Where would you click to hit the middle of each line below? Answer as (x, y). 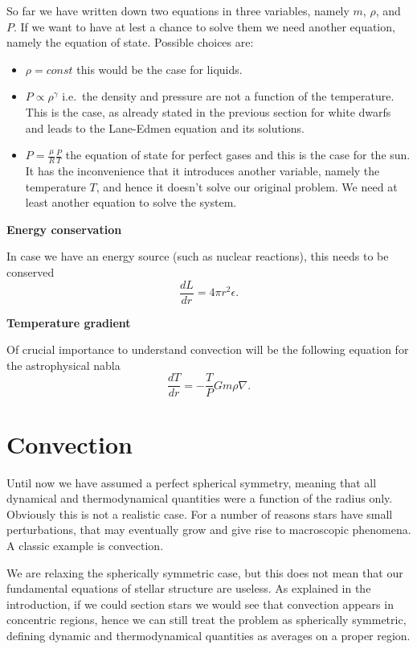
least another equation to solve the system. (131, 202)
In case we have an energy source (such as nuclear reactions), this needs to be (198, 256)
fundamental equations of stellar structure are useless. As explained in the (189, 588)
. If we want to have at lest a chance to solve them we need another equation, (204, 26)
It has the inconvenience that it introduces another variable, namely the (202, 170)
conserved (31, 271)
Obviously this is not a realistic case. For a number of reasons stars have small (200, 513)
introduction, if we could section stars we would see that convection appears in (200, 604)
